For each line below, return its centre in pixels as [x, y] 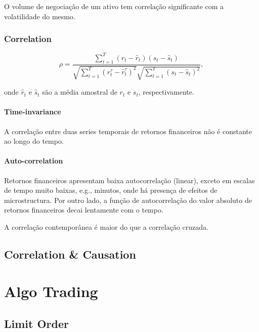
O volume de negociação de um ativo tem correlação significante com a [114, 6]
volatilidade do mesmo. [40, 16]
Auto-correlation [34, 161]
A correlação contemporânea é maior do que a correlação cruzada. [106, 226]
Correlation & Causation [70, 254]
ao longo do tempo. [34, 141]
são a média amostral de [80, 92]
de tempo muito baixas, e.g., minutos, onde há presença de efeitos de [111, 190]
